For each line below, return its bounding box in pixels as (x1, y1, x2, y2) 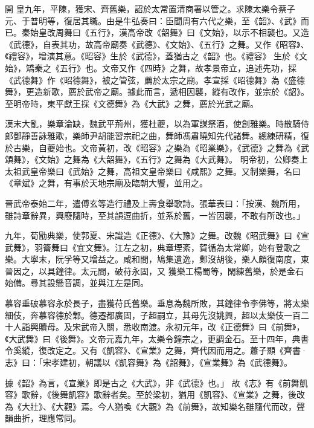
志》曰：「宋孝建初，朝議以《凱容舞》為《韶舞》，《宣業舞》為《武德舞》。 (5, 356, 292, 369)
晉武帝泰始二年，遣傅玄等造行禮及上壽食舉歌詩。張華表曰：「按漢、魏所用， (5, 196, 305, 209)
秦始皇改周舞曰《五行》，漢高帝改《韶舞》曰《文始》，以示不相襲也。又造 (21, 26, 309, 39)
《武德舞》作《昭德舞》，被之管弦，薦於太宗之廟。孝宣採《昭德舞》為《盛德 (5, 73, 305, 86)
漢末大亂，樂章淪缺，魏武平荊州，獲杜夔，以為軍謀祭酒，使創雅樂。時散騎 (5, 117, 301, 130)
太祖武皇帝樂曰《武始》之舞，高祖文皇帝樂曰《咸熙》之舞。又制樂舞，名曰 (5, 164, 301, 177)
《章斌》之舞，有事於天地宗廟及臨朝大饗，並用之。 (5, 177, 208, 189)
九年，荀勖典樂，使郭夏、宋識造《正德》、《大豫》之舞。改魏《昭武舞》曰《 (5, 229, 301, 242)
